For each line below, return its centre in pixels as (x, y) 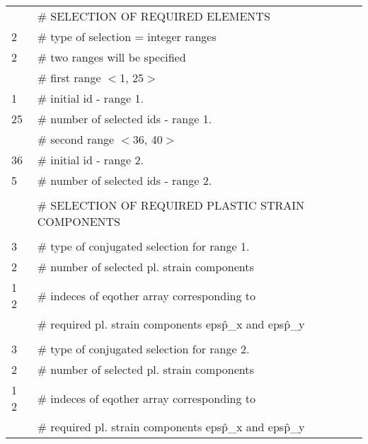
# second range (76, 139)
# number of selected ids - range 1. (125, 119)
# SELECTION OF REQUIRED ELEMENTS (154, 16)
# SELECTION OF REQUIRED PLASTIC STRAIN (171, 205)
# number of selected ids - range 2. (125, 180)
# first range (69, 78)
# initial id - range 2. (90, 160)
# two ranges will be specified (111, 57)
